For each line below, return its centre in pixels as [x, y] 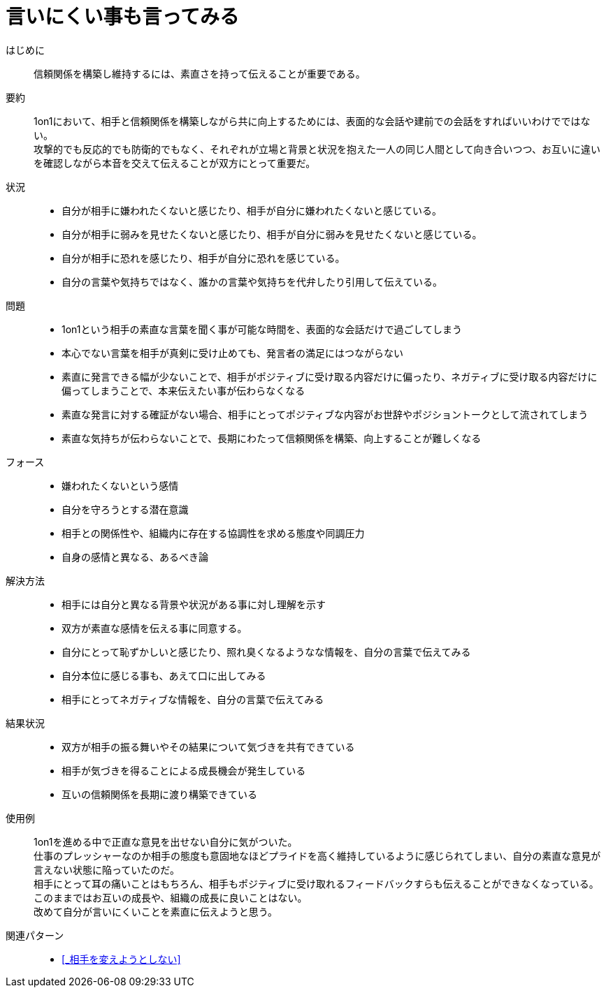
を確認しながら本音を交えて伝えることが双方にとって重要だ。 [175, 163]
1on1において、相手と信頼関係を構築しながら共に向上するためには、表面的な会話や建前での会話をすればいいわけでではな [312, 121]
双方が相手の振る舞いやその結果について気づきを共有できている [208, 746]
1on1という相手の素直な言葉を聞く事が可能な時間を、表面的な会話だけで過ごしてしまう [262, 329]
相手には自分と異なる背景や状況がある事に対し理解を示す [194, 604]
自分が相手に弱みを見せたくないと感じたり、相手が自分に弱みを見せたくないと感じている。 [272, 234]
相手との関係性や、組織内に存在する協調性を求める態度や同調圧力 [213, 533]
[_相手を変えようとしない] [121, 959]
